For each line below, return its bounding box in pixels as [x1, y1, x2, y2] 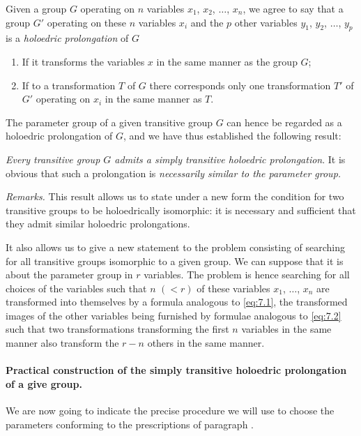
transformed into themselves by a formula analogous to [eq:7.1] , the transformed [6, 294, 348, 309]
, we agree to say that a [243, 1, 344, 15]
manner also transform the [6, 336, 119, 350]
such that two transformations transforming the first [6, 322, 229, 336]
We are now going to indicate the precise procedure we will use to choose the [6, 403, 335, 418]
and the [190, 15, 224, 29]
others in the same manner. [147, 336, 265, 350]
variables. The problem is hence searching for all [144, 267, 350, 282]
